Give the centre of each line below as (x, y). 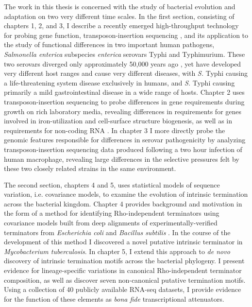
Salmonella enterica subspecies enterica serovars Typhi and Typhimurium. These (125, 54)
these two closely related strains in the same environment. (90, 168)
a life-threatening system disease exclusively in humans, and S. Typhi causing (119, 82)
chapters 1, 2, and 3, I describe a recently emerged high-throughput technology (121, 26)
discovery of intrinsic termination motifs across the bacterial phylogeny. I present (124, 261)
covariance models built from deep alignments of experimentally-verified (111, 223)
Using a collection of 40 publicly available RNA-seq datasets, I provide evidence (123, 289)
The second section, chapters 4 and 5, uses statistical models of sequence (112, 184)
